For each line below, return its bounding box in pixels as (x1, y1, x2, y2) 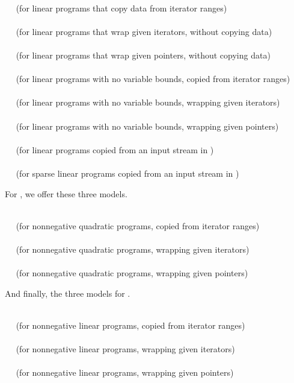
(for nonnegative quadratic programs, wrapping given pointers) (16, 267, 248, 279)
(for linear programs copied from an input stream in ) (16, 143, 214, 156)
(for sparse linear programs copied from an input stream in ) (16, 166, 239, 179)
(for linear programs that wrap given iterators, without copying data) (16, 25, 272, 37)
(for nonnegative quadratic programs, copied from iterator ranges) (16, 219, 260, 232)
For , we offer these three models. (5, 187, 127, 200)
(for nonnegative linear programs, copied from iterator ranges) (16, 318, 245, 331)
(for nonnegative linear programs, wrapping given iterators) (16, 343, 235, 355)
